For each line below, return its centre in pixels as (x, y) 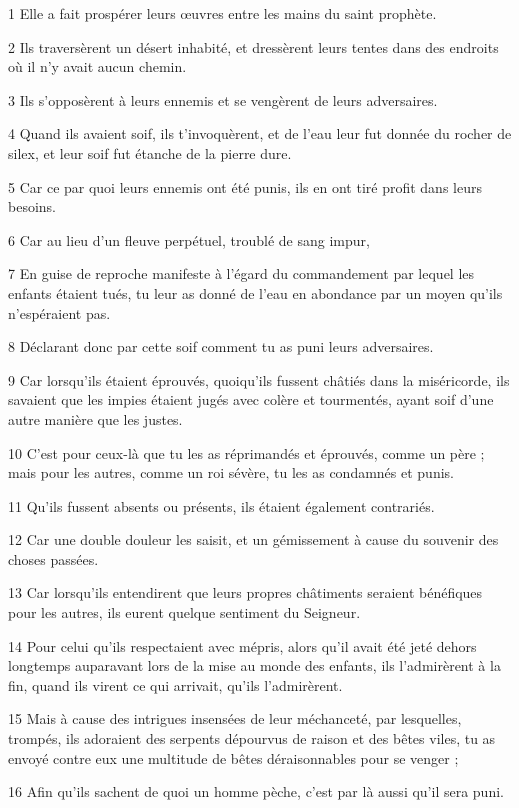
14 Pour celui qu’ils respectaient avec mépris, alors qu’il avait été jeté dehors (242, 645)
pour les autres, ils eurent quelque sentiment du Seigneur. (184, 612)
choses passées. (53, 558)
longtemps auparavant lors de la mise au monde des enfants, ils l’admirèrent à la (254, 665)
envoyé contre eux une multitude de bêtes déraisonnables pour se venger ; (233, 757)
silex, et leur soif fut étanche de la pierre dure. (150, 152)
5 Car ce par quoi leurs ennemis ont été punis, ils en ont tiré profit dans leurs (245, 186)
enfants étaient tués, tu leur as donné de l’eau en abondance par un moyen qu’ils (255, 292)
